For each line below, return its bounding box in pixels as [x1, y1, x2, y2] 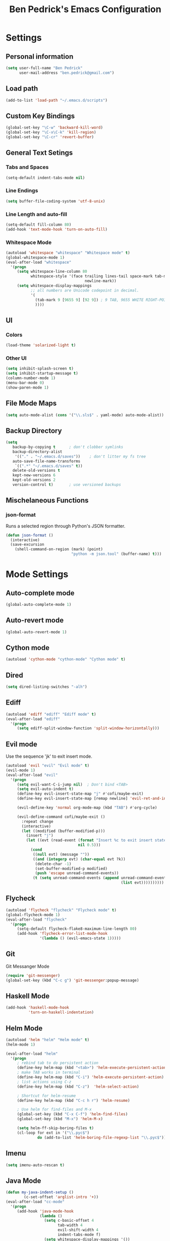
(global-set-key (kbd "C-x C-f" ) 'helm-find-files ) [17, 1112, 128, 1117]
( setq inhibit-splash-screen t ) [6, 366, 74, 371]
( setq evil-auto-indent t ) [17, 787, 74, 792]
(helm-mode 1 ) [6, 1042, 36, 1047]
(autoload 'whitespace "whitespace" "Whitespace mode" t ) [6, 250, 130, 255]
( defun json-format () [6, 532, 53, 537]
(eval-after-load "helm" [6, 1051, 58, 1056]
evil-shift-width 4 [58, 1227, 99, 1233]
